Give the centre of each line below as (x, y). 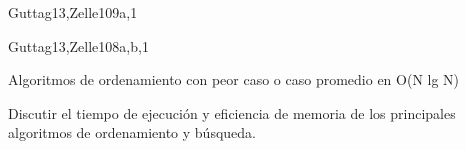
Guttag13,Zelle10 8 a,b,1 (78, 45)
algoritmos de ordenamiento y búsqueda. (132, 132)
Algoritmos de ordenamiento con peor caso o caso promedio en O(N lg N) (234, 79)
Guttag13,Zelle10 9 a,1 (73, 12)
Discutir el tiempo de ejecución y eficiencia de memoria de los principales (232, 112)
